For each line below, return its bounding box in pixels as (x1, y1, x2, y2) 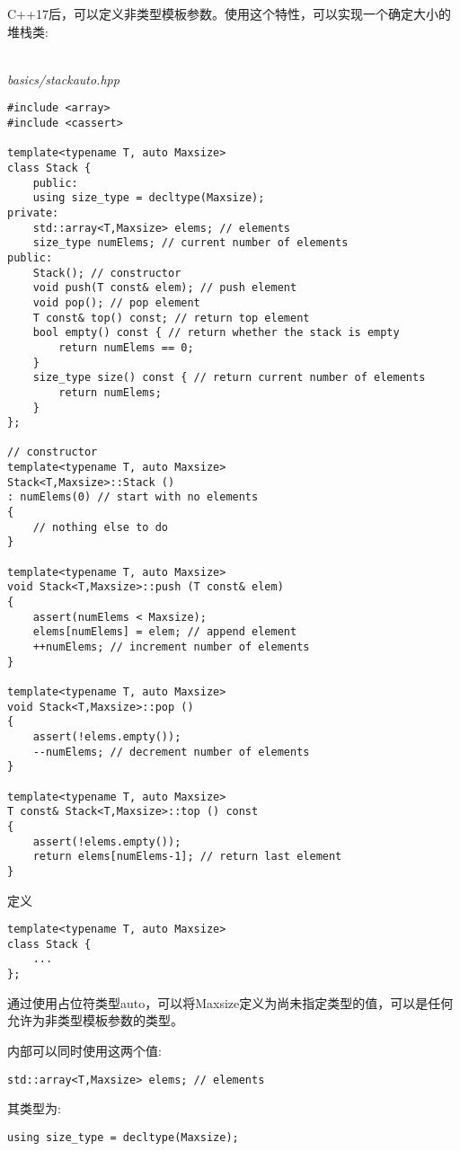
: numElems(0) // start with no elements (7, 491, 259, 504)
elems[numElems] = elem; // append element (32, 625, 297, 639)
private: (7, 206, 59, 219)
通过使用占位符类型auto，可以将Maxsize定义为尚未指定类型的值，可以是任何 (7, 993, 454, 1012)
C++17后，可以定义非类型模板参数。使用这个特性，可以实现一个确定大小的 (7, 4, 451, 22)
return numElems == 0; (58, 341, 194, 354)
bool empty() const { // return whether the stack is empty (32, 326, 400, 340)
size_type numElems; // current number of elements (32, 236, 349, 250)
